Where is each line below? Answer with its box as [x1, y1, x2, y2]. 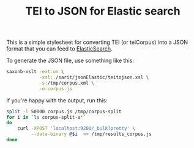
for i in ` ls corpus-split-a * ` [6, 114, 86, 120]
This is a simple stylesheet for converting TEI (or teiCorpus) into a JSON [6, 38, 188, 46]
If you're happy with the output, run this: [6, 96, 108, 104]
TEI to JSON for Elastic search [25, 4, 181, 18]
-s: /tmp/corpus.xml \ [39, 80, 95, 86]
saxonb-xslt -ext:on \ [6, 69, 64, 75]
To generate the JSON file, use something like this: [6, 57, 135, 65]
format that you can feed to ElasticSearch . [6, 45, 113, 52]
